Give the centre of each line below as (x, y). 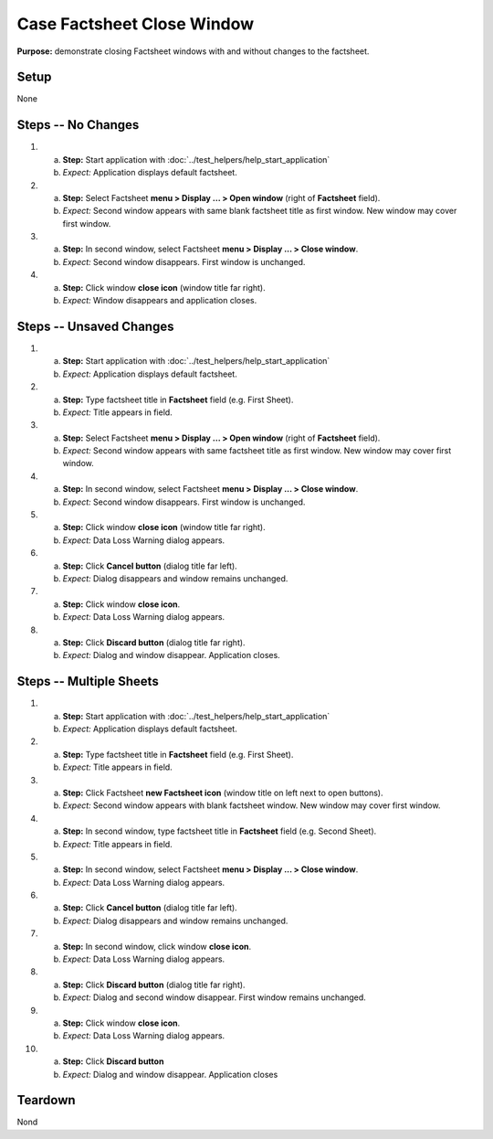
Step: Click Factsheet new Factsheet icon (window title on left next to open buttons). (223, 793)
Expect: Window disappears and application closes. (160, 301)
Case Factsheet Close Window (136, 24)
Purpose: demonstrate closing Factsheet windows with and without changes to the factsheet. (193, 51)
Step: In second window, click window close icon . (157, 946)
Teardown (47, 1100)
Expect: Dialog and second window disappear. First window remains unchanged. (215, 997)
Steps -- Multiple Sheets (88, 681)
